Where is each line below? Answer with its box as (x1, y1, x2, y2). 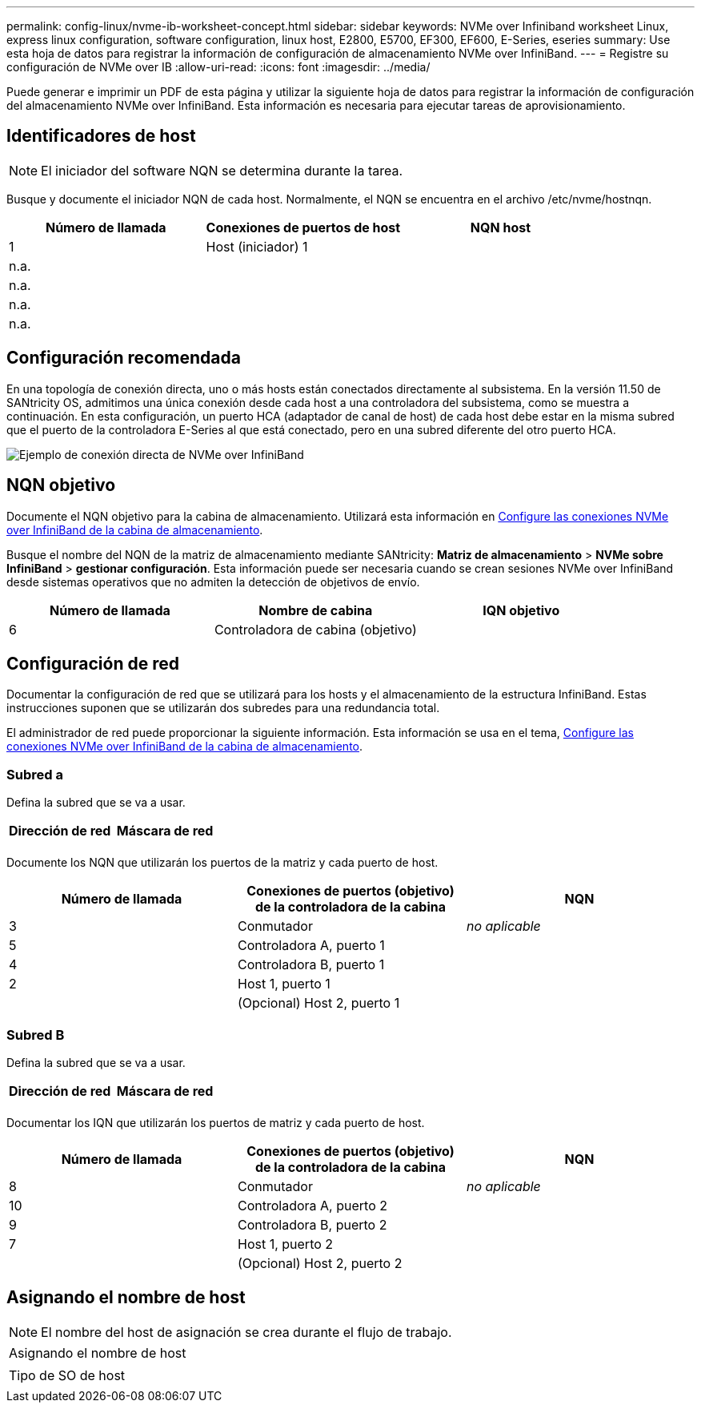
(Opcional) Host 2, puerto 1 (237, 995, 400, 1012)
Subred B (6, 1026, 65, 1043)
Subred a (6, 766, 63, 783)
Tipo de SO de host (9, 1367, 126, 1383)
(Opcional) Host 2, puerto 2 (237, 1254, 403, 1271)
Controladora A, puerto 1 (237, 937, 385, 954)
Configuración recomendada (6, 348, 241, 368)
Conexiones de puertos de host (206, 219, 401, 236)
